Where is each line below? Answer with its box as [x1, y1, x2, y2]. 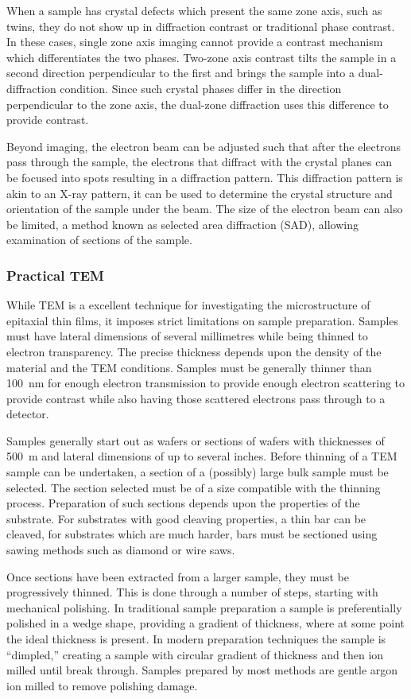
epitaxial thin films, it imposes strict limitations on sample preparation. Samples [6, 312, 399, 328]
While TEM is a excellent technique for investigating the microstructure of [6, 297, 370, 313]
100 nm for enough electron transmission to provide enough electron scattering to [6, 375, 405, 391]
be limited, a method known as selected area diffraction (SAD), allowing [6, 216, 359, 232]
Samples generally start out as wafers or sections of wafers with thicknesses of [6, 432, 385, 449]
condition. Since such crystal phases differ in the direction [60, 80, 342, 96]
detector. [6, 406, 49, 422]
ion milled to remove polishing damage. [6, 677, 198, 693]
